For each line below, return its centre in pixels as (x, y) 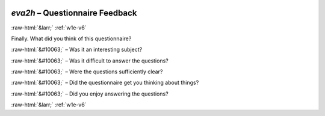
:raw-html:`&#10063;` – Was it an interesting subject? (77, 50)
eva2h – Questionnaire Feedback (74, 13)
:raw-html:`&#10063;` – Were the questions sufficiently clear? (87, 72)
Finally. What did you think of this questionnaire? (71, 38)
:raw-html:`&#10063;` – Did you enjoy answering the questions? (90, 94)
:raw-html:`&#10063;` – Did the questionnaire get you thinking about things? (105, 83)
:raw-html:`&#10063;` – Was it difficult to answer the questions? (90, 61)
